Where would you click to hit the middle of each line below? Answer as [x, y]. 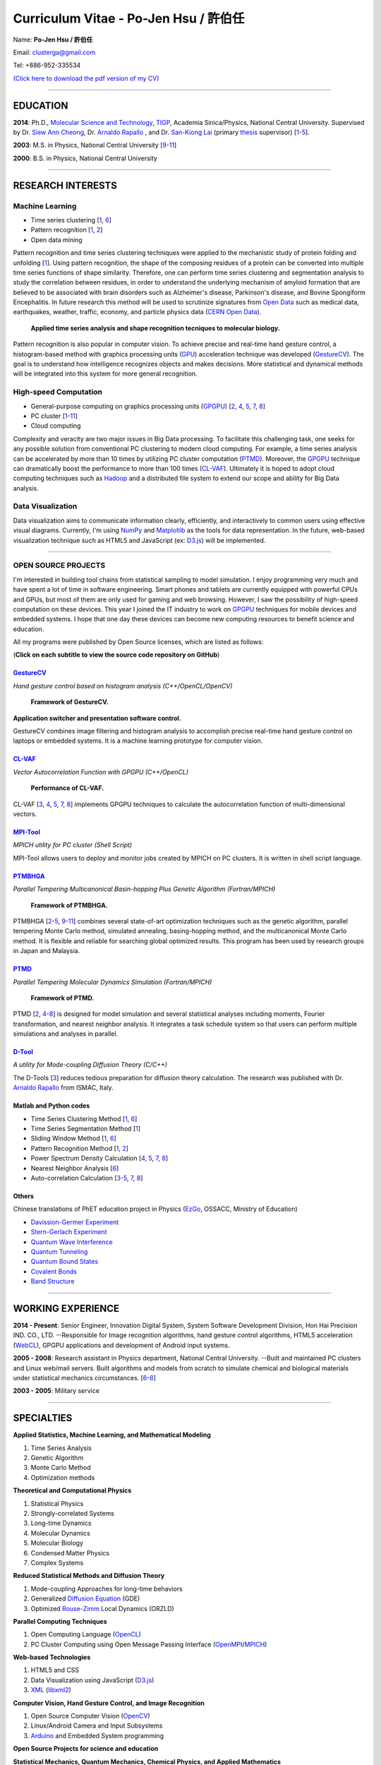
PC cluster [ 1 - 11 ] [54, 416]
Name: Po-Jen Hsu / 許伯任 [53, 40]
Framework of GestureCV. [69, 702]
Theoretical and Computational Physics [72, 1490]
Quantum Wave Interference [72, 1242]
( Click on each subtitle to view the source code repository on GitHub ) [116, 655]
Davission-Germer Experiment [75, 1222]
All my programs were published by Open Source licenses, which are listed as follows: [138, 642]
